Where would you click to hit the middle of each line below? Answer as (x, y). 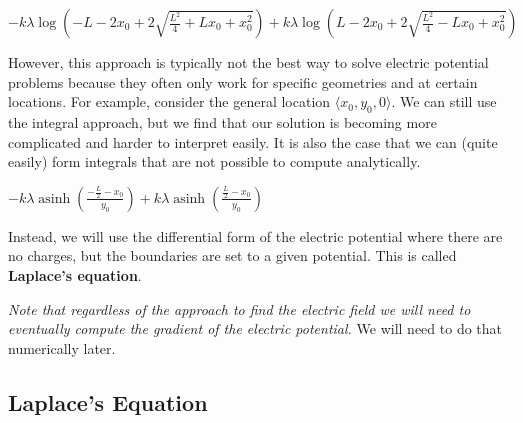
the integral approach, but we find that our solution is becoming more (222, 121)
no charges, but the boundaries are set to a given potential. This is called (232, 255)
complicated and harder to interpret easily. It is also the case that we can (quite (253, 141)
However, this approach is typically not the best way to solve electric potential (248, 62)
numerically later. (62, 347)
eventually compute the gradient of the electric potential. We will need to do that (255, 328)
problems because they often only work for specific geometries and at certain (243, 81)
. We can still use (444, 101)
